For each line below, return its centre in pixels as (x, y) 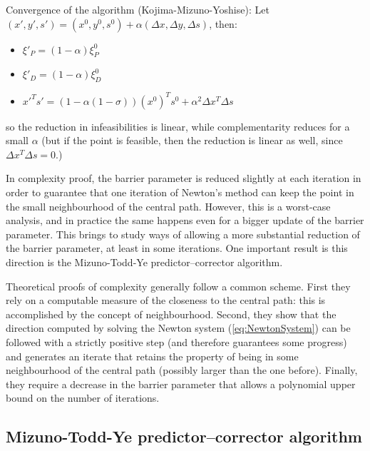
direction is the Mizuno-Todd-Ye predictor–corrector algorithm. (144, 262)
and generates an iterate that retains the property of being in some (152, 356)
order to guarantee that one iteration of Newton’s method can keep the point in (180, 192)
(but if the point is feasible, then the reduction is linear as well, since (192, 140)
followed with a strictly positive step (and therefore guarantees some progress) (176, 342)
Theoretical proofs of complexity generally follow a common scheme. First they (178, 286)
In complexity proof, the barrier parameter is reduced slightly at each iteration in (184, 178)
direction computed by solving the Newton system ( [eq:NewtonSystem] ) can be (178, 328)
